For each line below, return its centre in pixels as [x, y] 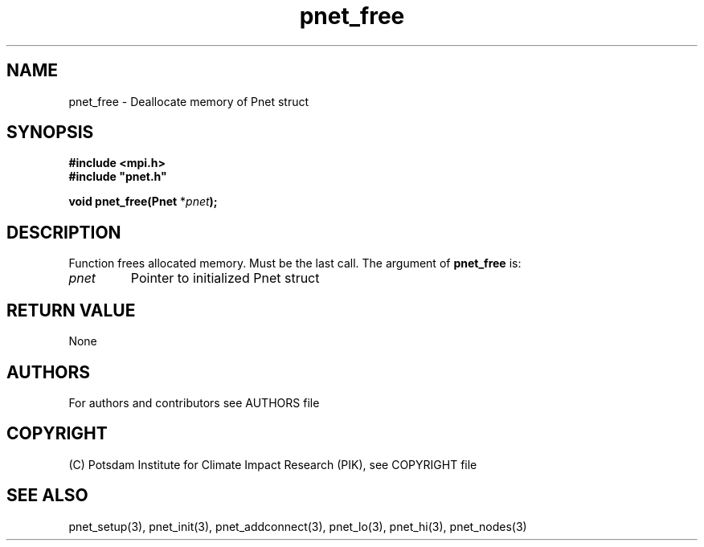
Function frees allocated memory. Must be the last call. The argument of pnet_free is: [295, 263]
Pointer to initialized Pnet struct [225, 278]
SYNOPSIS [50, 133]
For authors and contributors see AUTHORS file [194, 402]
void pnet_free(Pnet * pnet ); [143, 202]
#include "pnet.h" [118, 177]
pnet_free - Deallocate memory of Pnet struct [189, 101]
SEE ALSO [47, 496]
